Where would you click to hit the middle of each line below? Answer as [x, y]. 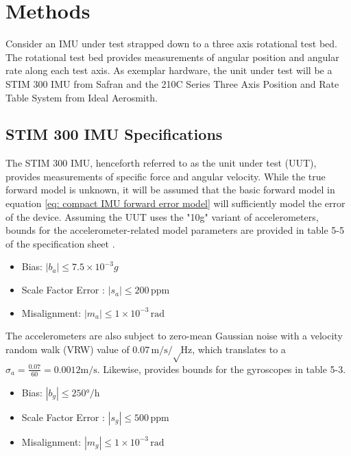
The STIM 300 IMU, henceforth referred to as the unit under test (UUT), [161, 163]
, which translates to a [239, 349]
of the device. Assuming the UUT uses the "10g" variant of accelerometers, [162, 216]
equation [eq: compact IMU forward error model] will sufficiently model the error [175, 203]
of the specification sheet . [60, 243]
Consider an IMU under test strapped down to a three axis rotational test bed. [171, 44]
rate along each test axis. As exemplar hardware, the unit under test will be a [169, 70]
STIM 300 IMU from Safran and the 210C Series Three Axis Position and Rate [172, 83]
